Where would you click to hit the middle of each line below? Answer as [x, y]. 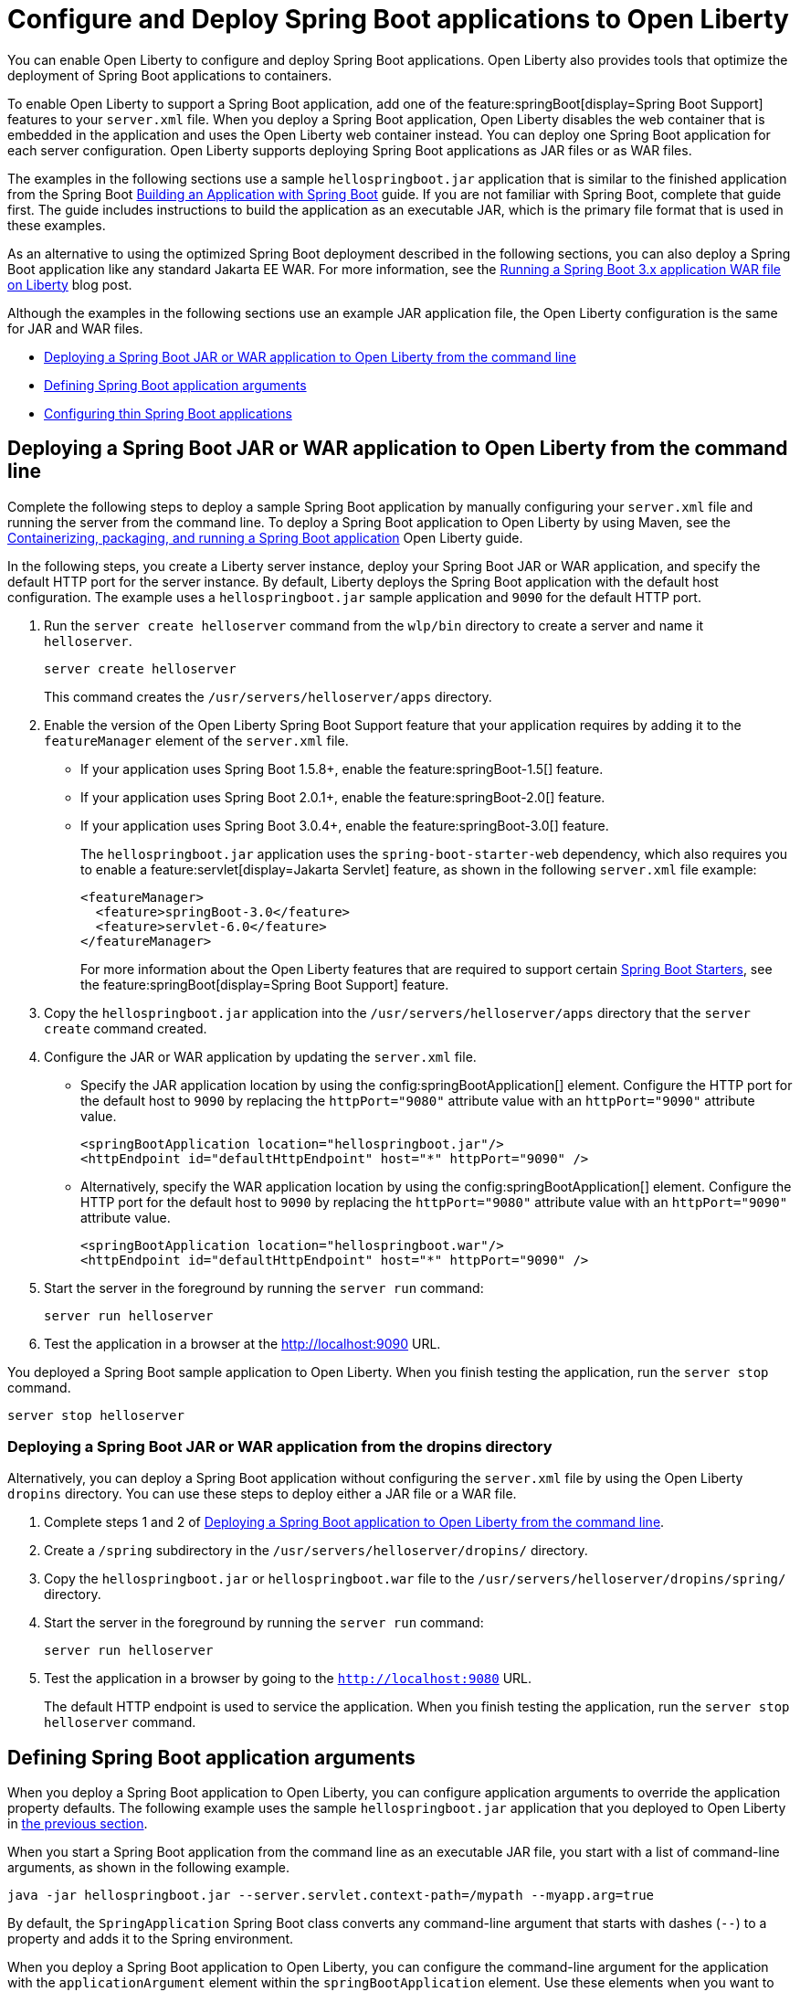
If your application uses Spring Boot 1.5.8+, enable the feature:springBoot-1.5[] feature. [342, 768]
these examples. [57, 225]
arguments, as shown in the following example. [148, 1868]
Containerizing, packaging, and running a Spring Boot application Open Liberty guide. [265, 537]
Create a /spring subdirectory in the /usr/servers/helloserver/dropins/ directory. [316, 1551]
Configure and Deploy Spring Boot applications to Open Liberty [398, 19]
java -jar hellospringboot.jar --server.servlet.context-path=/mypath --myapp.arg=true [331, 1896]
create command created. [126, 1028]
